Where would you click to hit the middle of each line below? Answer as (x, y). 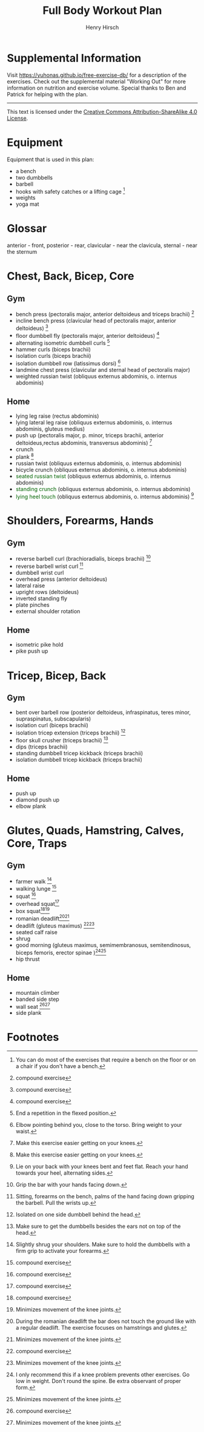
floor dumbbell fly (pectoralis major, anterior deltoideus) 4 (87, 335)
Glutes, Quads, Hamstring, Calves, (95, 830)
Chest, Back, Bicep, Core (71, 276)
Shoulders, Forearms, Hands (80, 521)
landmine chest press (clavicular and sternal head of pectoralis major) (103, 369)
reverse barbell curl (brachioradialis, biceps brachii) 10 (83, 558)
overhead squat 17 (38, 903)
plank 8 (25, 456)
